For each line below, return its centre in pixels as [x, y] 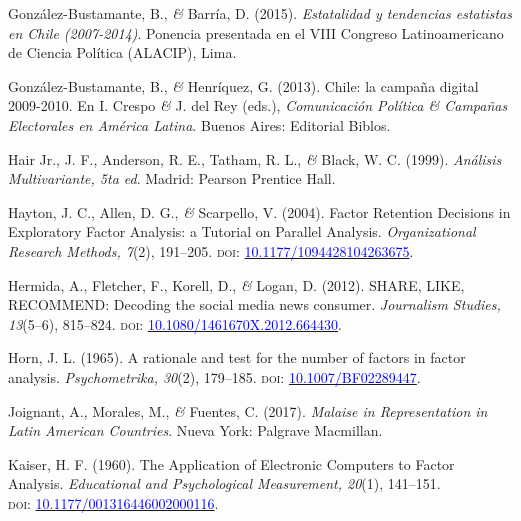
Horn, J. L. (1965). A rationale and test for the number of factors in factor [237, 357]
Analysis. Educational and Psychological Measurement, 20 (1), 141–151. [224, 483]
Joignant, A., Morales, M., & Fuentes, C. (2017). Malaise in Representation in [248, 410]
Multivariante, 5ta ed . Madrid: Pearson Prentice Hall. [172, 178]
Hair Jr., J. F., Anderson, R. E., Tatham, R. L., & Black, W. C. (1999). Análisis [255, 158]
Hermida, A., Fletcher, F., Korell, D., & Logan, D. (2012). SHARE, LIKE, [236, 284]
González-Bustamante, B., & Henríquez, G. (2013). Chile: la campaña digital [243, 85]
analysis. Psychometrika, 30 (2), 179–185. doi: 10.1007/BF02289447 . [214, 376]
